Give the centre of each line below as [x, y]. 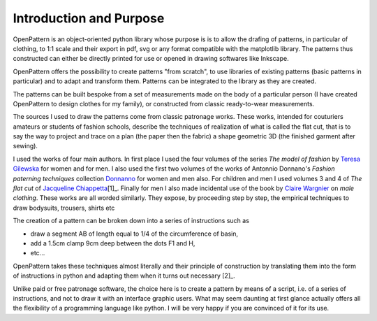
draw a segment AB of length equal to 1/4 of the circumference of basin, [134, 234]
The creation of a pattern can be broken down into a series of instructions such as [131, 221]
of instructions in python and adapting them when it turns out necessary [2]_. [124, 276]
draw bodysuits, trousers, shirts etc [64, 208]
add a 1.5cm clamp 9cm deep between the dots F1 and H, [113, 243]
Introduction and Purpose [89, 18]
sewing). [25, 146]
